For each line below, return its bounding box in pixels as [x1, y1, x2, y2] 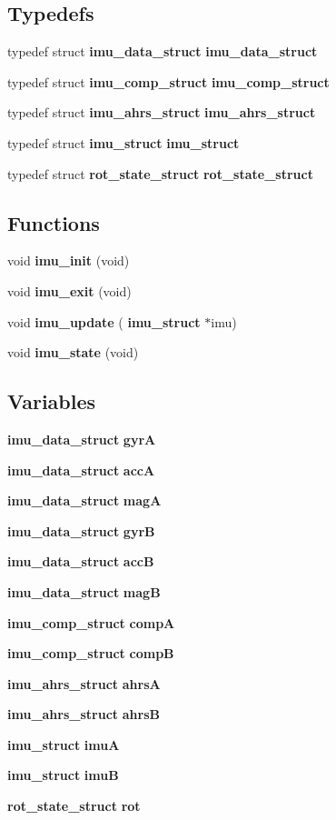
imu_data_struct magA [7, 491, 162, 510]
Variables [7, 387, 96, 415]
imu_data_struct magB [7, 582, 161, 601]
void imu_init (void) [7, 251, 130, 270]
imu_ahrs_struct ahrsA [7, 674, 161, 693]
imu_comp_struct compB [7, 644, 174, 663]
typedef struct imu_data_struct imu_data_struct [7, 42, 318, 61]
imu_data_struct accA [7, 460, 155, 479]
